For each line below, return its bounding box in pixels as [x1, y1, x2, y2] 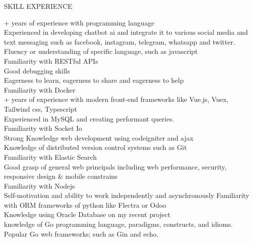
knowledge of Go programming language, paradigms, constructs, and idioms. [4, 219, 233, 229]
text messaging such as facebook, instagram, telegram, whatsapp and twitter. [4, 36, 235, 47]
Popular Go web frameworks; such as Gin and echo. [4, 228, 159, 239]
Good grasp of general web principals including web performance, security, [4, 161, 227, 171]
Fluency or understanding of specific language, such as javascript [4, 46, 198, 56]
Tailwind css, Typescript [4, 103, 77, 114]
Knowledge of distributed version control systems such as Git [4, 142, 187, 152]
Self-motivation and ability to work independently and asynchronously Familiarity [4, 190, 250, 200]
